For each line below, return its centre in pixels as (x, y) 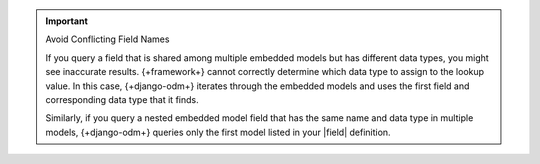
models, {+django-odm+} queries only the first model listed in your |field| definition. (218, 132)
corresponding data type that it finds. (122, 99)
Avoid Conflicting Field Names (107, 39)
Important (67, 21)
